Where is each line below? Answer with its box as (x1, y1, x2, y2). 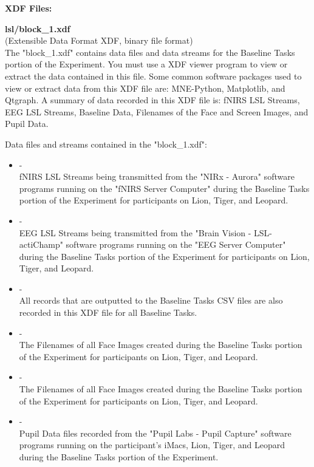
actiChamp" (19, 238, 63, 251)
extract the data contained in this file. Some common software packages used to (5, 69, 302, 82)
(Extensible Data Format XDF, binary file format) (5, 34, 193, 47)
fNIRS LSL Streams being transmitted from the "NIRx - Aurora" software (19, 170, 295, 183)
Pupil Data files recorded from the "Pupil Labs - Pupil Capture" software (19, 426, 292, 439)
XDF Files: (5, 2, 52, 14)
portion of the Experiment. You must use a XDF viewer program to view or (5, 58, 288, 70)
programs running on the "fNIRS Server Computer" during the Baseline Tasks (19, 182, 310, 194)
